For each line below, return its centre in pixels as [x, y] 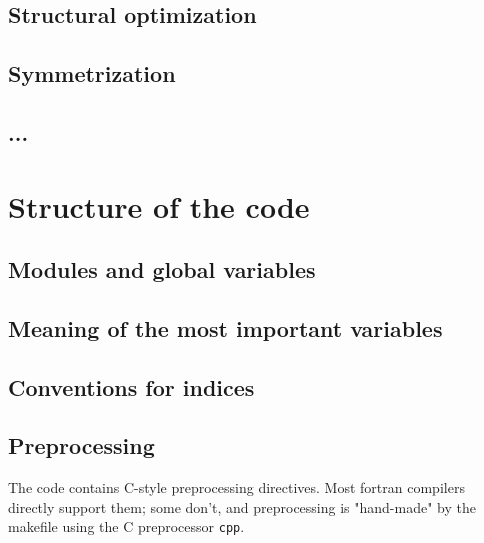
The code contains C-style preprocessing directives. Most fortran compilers [236, 487]
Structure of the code [159, 205]
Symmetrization [92, 73]
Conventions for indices [131, 386]
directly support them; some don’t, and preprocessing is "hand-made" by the [242, 506]
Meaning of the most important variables [225, 327]
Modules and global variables [162, 269]
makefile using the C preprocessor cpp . [126, 526]
